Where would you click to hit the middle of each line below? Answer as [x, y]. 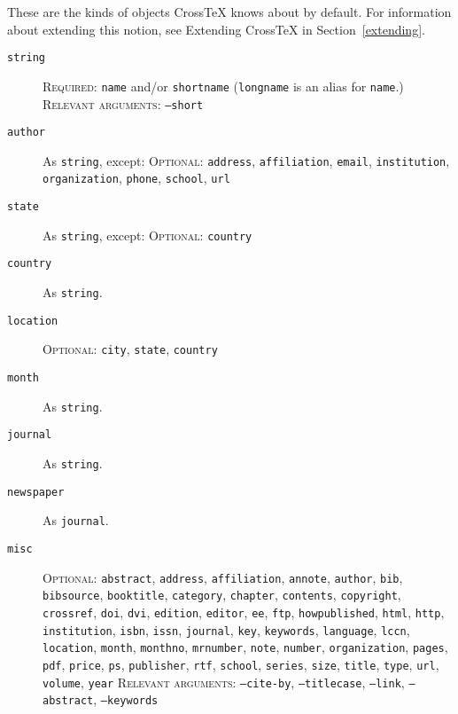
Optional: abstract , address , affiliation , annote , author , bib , [223, 577]
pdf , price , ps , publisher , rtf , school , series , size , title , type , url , [241, 664]
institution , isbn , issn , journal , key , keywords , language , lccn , [226, 629]
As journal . [76, 520]
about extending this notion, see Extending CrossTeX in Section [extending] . [216, 29]
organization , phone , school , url [136, 178]
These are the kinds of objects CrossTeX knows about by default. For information [229, 12]
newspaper [36, 492]
